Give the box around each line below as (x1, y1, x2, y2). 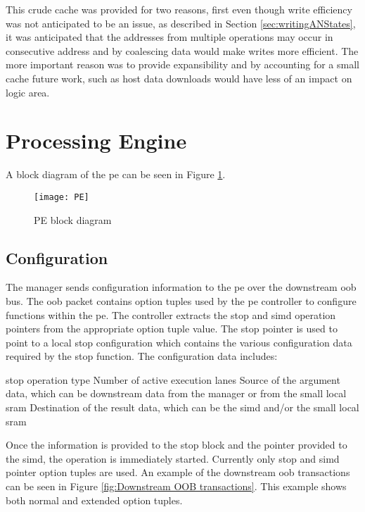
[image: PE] (34, 192, 89, 202)
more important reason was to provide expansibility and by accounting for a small (6, 57, 359, 72)
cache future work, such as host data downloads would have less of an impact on (6, 70, 352, 85)
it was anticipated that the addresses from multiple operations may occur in (6, 30, 333, 44)
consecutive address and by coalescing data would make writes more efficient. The (6, 43, 359, 58)
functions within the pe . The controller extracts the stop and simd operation (6, 307, 336, 322)
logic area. (6, 85, 50, 99)
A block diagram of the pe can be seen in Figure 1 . (6, 167, 226, 182)
